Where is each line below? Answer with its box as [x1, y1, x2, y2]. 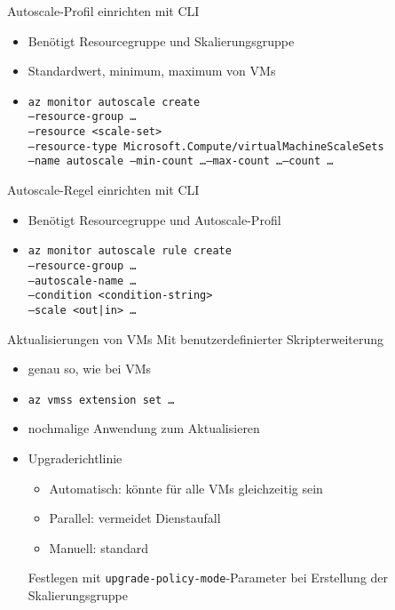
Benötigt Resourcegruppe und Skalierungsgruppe [28, 31, 295, 50]
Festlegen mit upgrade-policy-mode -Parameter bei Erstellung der [28, 568, 389, 587]
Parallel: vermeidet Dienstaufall [49, 509, 221, 527]
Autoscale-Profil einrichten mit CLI [7, 2, 200, 20]
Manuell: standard [49, 538, 148, 557]
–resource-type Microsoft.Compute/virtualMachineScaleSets [28, 140, 384, 153]
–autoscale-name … [28, 274, 137, 287]
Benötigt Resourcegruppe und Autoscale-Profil [28, 210, 281, 229]
